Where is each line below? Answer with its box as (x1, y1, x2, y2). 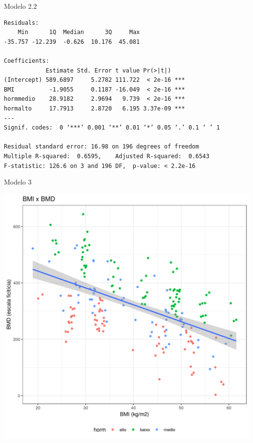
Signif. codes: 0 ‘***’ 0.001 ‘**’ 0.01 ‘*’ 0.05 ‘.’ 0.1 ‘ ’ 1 (4, 124, 220, 131)
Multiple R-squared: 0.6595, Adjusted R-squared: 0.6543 (4, 152, 210, 160)
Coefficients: (4, 57, 50, 64)
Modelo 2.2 (4, 1, 37, 11)
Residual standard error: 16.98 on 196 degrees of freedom (4, 143, 199, 150)
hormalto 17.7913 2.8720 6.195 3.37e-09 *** (4, 105, 185, 112)
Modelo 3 (4, 177, 32, 187)
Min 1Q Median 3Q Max (18, 29, 140, 36)
